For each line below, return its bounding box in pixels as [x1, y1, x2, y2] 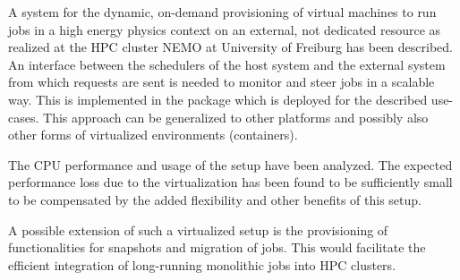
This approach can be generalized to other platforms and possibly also [43, 107, 429, 126]
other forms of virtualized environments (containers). [8, 125, 298, 144]
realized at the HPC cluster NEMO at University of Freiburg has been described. [8, 38, 453, 56]
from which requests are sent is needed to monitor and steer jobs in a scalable [8, 72, 435, 91]
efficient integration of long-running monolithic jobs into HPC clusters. [8, 255, 396, 274]
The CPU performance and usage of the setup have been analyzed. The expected [8, 155, 453, 174]
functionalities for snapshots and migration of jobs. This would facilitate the [8, 238, 426, 257]
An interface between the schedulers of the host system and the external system [8, 55, 446, 73]
